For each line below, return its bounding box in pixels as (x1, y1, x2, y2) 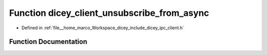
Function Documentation (9, 38, 88, 46)
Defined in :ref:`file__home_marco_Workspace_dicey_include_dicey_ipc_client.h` (21, 25, 184, 31)
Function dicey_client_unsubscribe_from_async (9, 7, 210, 18)
